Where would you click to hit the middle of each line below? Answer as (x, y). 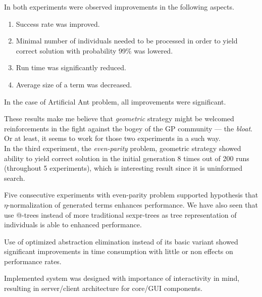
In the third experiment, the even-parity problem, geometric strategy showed (123, 148)
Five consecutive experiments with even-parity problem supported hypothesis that (131, 195)
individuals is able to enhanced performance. (73, 225)
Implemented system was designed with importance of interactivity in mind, (122, 278)
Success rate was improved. (58, 23)
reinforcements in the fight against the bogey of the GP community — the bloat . (128, 128)
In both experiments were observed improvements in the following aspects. (119, 7)
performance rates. (33, 261)
